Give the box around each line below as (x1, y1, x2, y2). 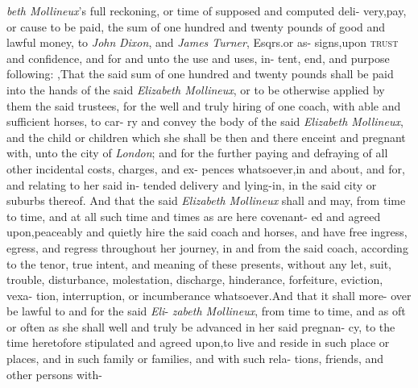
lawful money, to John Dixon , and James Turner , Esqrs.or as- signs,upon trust (6, 34, 399, 51)
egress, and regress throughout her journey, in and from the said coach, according (6, 239, 408, 256)
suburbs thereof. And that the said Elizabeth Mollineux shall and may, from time (6, 192, 406, 209)
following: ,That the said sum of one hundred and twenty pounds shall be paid (6, 65, 394, 82)
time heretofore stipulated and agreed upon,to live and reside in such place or (6, 334, 390, 351)
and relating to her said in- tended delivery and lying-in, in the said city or (6, 176, 377, 193)
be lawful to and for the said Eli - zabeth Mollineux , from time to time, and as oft (6, 302, 406, 319)
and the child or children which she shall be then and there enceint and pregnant (6, 128, 406, 145)
